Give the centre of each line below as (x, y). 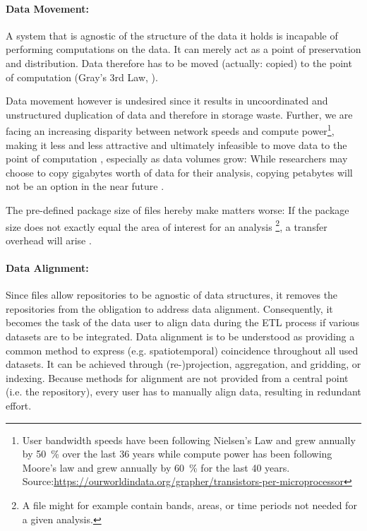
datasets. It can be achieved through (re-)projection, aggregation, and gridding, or (183, 364)
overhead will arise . (49, 240)
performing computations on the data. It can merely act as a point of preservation (183, 49)
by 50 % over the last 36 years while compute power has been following (177, 454)
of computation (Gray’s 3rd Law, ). (82, 77)
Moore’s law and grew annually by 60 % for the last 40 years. (156, 467)
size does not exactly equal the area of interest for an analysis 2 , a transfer (167, 225)
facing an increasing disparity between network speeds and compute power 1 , (170, 130)
